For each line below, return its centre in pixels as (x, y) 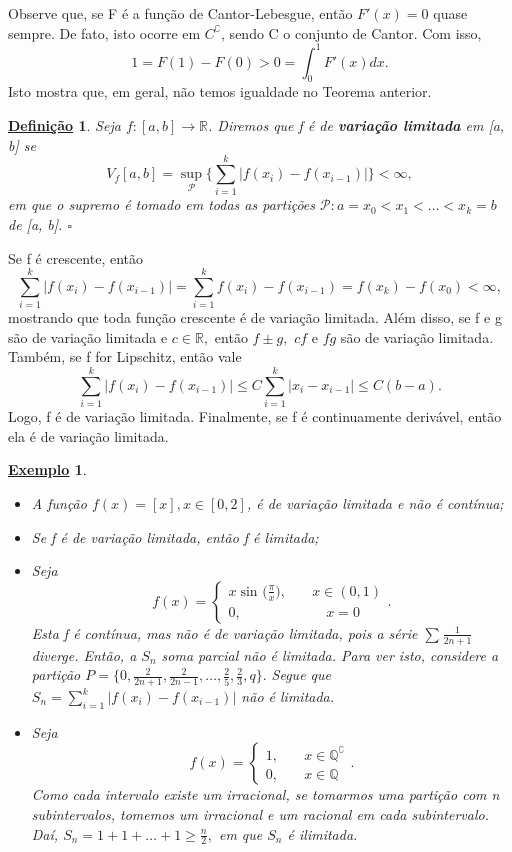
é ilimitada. (322, 833)
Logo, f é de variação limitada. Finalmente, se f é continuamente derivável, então (255, 416)
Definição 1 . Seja (64, 125)
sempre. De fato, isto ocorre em (104, 32)
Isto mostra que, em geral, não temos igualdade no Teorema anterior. (220, 91)
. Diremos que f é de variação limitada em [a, (356, 125)
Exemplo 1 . (47, 469)
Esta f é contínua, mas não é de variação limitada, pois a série (224, 632)
